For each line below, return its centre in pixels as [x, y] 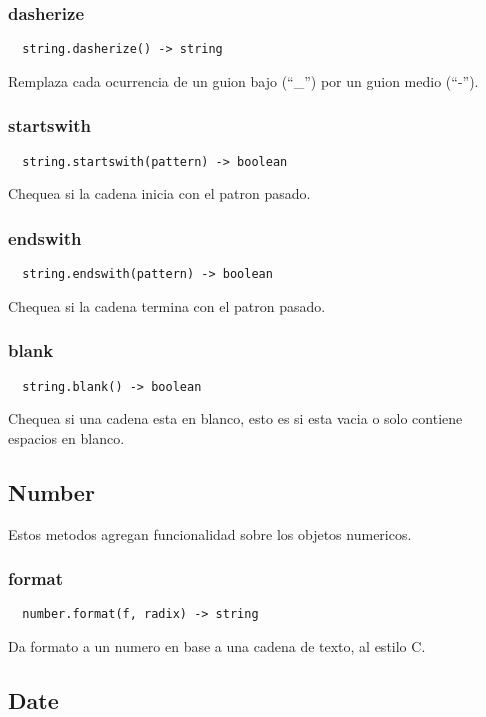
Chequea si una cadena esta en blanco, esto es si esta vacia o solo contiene [235, 418]
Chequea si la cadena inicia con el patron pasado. [159, 193]
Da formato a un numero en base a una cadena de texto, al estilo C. [217, 646]
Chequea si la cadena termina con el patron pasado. [167, 305]
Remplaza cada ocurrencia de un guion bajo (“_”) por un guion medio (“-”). [243, 80]
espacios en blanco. [66, 437]
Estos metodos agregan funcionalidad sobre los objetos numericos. [210, 533]
